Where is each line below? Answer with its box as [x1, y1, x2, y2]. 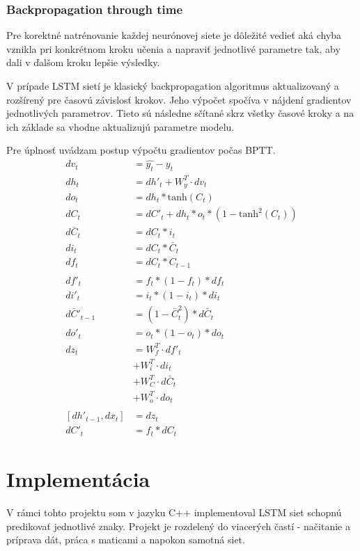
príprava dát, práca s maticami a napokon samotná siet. [6, 532, 245, 547]
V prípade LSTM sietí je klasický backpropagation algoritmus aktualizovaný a [6, 79, 339, 93]
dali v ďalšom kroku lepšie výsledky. [6, 55, 160, 70]
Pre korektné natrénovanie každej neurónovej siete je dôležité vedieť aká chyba [6, 28, 342, 42]
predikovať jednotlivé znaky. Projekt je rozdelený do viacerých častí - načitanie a [6, 518, 350, 533]
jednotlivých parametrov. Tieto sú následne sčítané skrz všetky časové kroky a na [6, 106, 354, 120]
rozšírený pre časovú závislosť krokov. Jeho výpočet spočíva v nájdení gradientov [6, 92, 352, 106]
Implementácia [6, 465, 150, 493]
